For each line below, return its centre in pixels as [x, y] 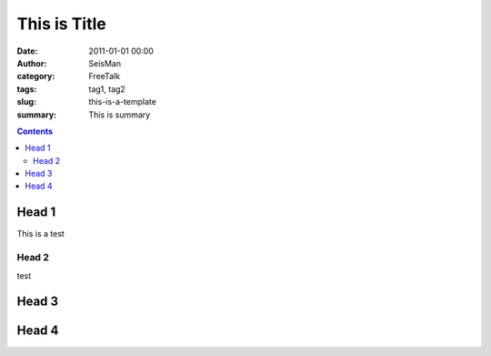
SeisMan [105, 63]
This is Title [61, 24]
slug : [26, 102]
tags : [27, 89]
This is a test [41, 234]
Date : [27, 51]
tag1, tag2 [107, 89]
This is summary [120, 115]
